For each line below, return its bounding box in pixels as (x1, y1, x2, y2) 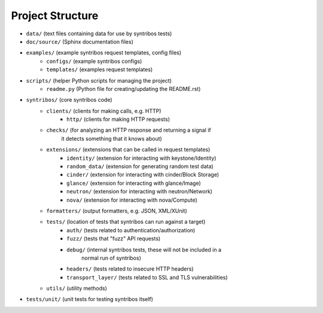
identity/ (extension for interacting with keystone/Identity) (66, 154, 217, 162)
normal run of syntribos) (81, 254, 142, 262)
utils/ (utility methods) (46, 285, 108, 292)
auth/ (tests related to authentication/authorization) (66, 226, 196, 233)
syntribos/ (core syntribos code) (26, 96, 112, 104)
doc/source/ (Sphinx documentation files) (26, 38, 134, 45)
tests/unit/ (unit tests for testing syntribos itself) (26, 296, 154, 303)
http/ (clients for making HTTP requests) (66, 116, 170, 123)
